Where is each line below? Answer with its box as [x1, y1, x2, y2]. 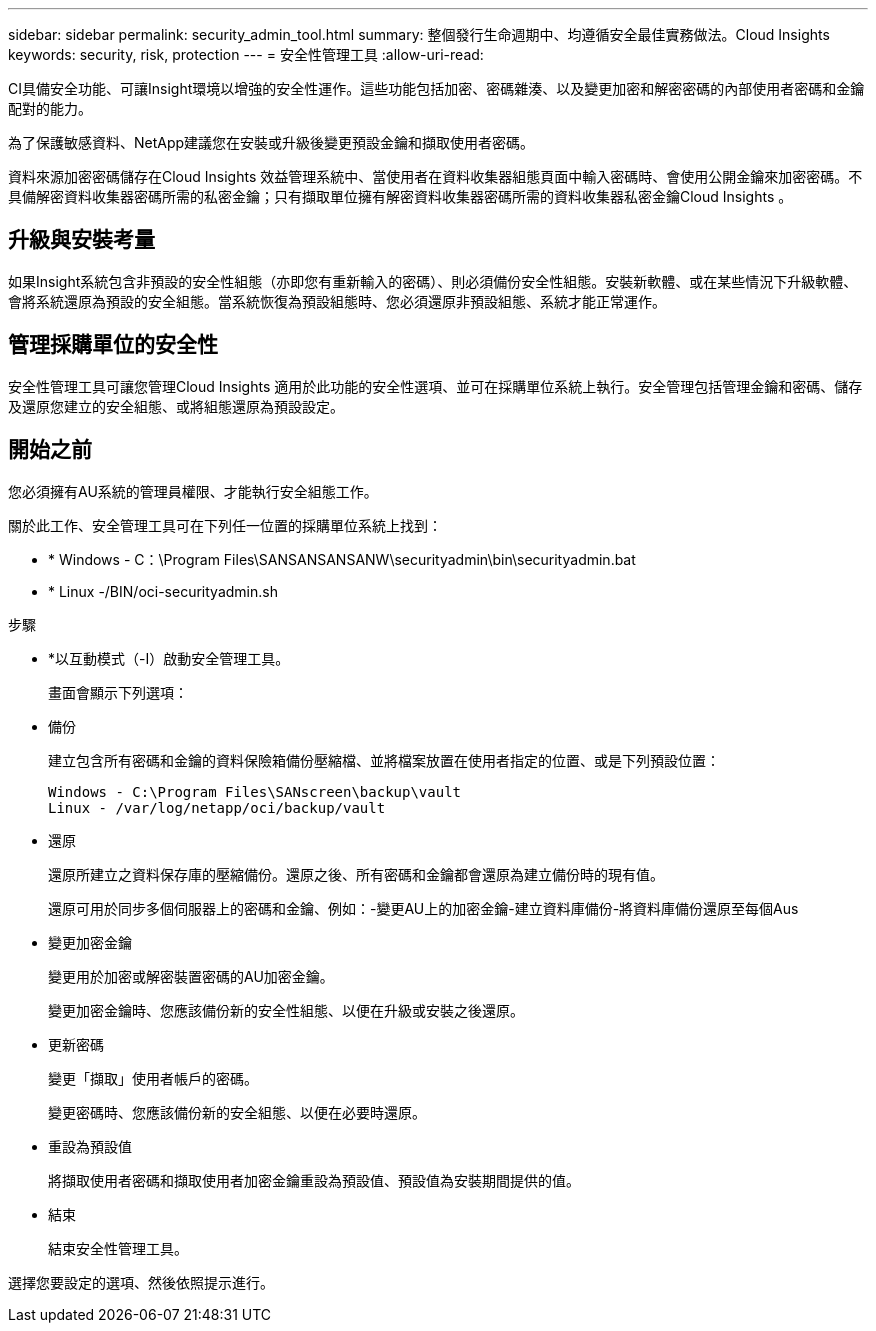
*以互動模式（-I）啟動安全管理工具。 [48, 649, 290, 667]
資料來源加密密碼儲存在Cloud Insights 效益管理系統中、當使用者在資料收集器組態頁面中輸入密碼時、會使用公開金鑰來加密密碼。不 [8, 168, 863, 185]
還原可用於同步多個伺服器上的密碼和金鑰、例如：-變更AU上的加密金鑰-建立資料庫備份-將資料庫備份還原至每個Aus [48, 899, 799, 917]
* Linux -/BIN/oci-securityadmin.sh [48, 582, 278, 600]
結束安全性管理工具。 [48, 1239, 188, 1257]
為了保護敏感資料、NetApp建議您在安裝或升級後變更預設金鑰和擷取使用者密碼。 [8, 134, 535, 151]
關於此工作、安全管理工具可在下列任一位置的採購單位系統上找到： [8, 516, 442, 534]
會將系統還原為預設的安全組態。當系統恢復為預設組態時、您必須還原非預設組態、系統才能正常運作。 [8, 292, 666, 310]
